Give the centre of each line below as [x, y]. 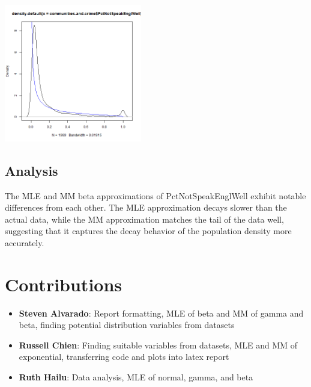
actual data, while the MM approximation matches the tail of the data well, [144, 219]
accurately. [25, 242]
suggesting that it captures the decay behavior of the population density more [148, 231]
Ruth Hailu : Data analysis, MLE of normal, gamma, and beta [136, 377]
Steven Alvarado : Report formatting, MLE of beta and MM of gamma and [161, 313]
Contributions [64, 284]
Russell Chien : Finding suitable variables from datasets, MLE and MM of [158, 345]
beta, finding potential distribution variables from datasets [127, 325]
